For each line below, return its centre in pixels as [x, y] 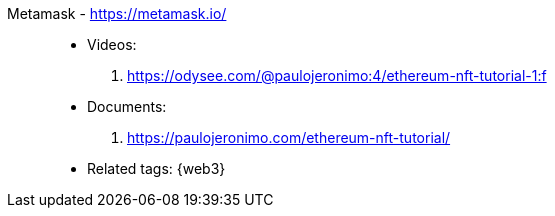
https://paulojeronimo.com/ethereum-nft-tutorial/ [289, 137]
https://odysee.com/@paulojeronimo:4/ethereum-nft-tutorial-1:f [337, 75]
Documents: [127, 106]
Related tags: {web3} [156, 168]
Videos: [112, 44]
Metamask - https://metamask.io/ [117, 13]
